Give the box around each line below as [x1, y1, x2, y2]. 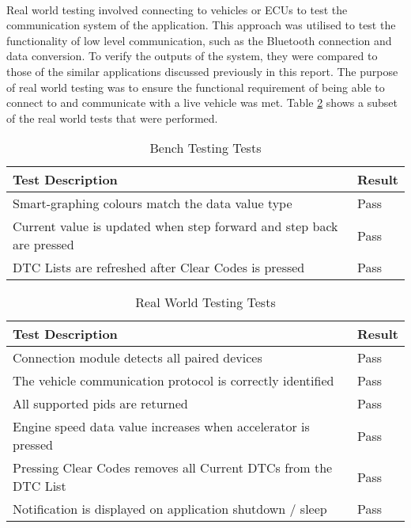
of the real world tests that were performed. [6, 109, 218, 126]
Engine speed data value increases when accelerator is [13, 417, 310, 436]
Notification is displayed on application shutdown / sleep [13, 500, 327, 519]
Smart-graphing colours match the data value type [13, 194, 292, 213]
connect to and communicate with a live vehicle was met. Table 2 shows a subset [6, 94, 398, 111]
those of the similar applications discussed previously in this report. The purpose [6, 63, 398, 79]
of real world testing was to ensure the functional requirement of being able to [6, 78, 385, 95]
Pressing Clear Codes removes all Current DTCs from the [13, 458, 333, 477]
